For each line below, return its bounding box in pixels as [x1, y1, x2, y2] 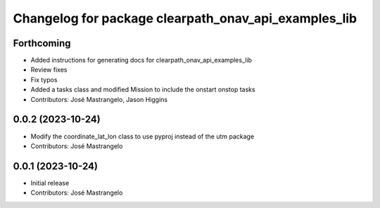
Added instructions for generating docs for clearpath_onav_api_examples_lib [30, 56, 253, 65]
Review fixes [30, 65, 68, 74]
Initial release [30, 178, 70, 187]
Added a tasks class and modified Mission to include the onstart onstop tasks [30, 85, 256, 94]
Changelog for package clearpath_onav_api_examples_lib [13, 11, 357, 26]
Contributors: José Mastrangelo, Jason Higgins [30, 95, 168, 103]
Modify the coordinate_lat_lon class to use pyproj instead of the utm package [30, 132, 255, 141]
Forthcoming [13, 37, 71, 49]
